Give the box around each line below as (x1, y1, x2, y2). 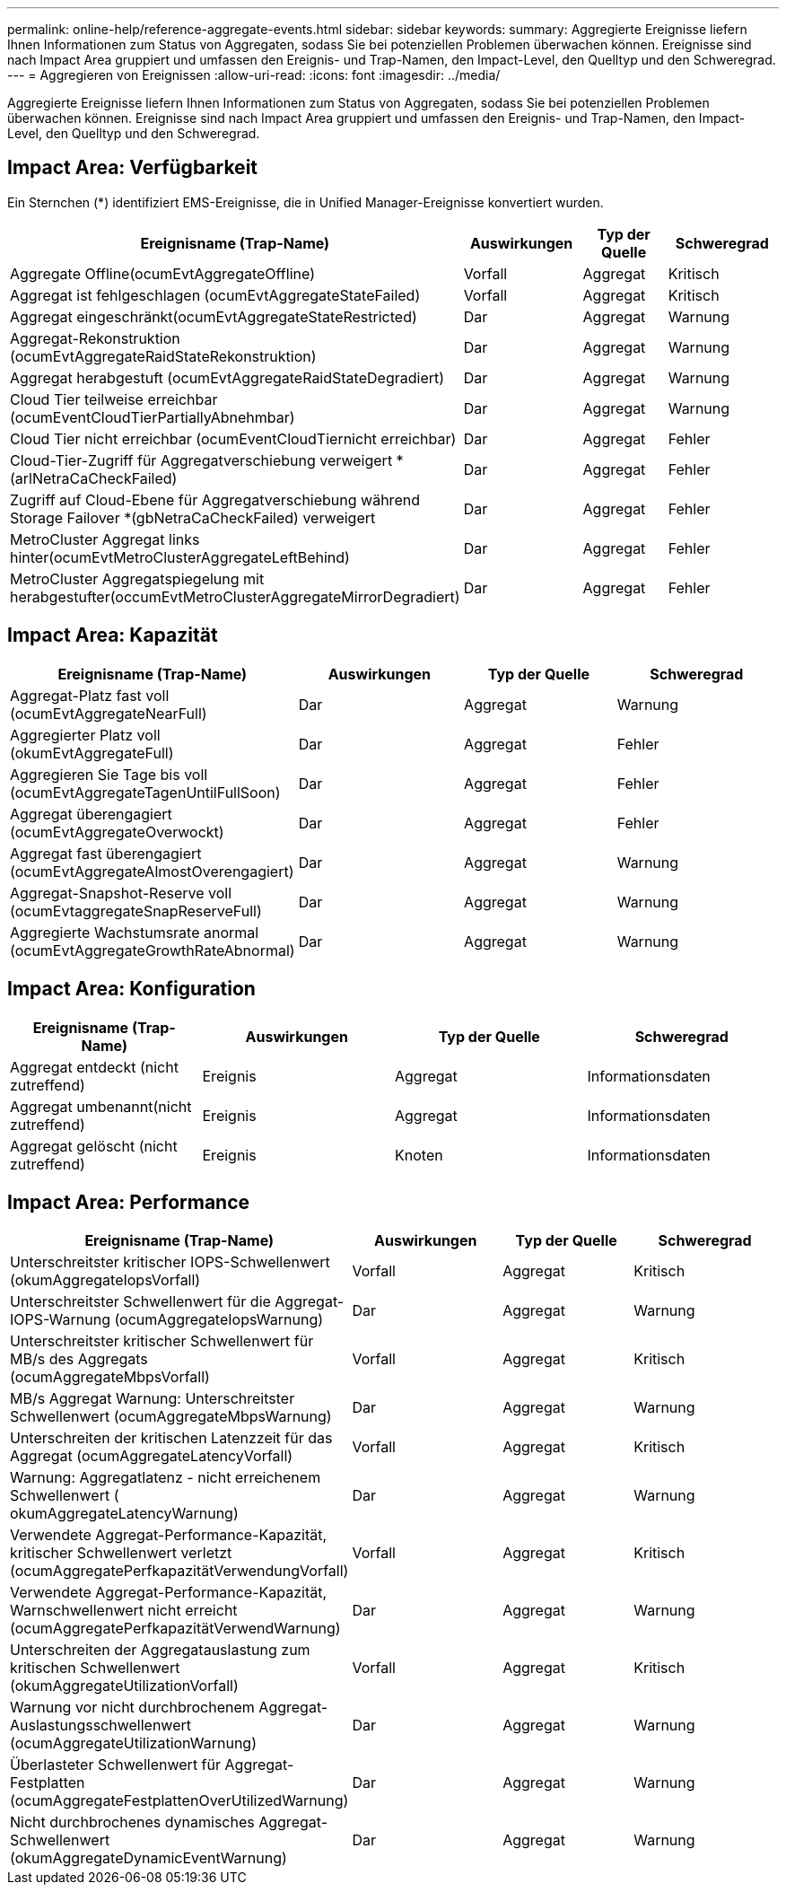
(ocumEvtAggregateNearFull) (10, 704, 207, 723)
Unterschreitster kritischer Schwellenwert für (10, 1332, 314, 1351)
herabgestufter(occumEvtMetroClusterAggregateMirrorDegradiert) (10, 587, 460, 606)
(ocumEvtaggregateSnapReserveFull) (10, 901, 262, 920)
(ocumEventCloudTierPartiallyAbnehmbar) (10, 407, 295, 426)
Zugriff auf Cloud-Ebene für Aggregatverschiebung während (10, 490, 420, 509)
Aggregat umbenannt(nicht (10, 1097, 192, 1116)
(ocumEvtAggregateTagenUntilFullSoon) (10, 783, 281, 801)
